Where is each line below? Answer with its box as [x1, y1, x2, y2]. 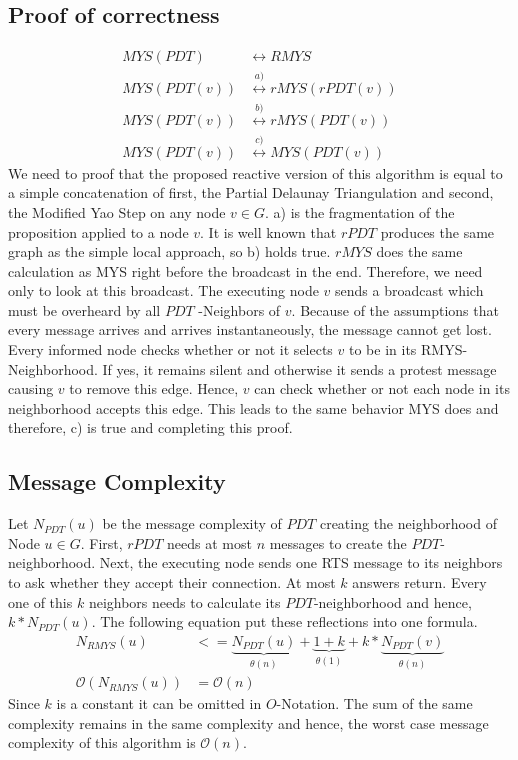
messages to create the [269, 532, 407, 553]
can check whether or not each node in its [254, 378, 510, 399]
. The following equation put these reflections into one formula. [91, 611, 478, 632]
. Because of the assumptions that [291, 299, 499, 320]
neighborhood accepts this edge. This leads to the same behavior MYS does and [8, 397, 499, 418]
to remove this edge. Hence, [69, 378, 239, 399]
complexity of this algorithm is [8, 732, 196, 753]
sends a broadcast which [335, 280, 484, 301]
